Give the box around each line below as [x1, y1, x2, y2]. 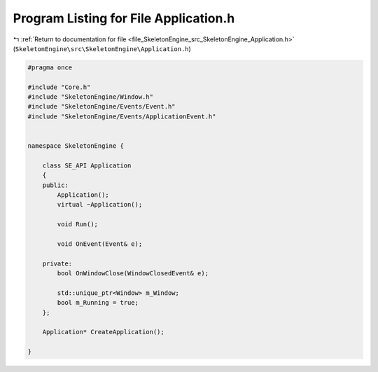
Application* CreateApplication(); [42, 328, 164, 336]
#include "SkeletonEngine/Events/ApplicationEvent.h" [27, 112, 216, 120]
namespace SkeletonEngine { [27, 142, 124, 150]
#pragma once [27, 63, 73, 71]
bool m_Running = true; [57, 298, 139, 307]
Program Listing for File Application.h [13, 11, 235, 26]
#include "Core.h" [27, 83, 91, 91]
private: [42, 259, 73, 268]
